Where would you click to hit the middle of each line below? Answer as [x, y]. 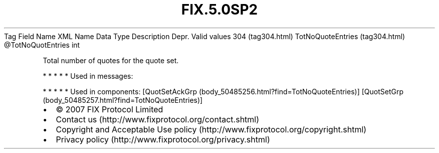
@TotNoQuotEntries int [42, 45]
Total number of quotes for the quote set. [111, 60]
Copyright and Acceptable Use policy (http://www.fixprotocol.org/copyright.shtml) [211, 129]
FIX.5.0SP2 [220, 10]
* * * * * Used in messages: [88, 76]
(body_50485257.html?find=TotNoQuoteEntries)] [123, 100]
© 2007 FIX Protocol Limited [109, 109]
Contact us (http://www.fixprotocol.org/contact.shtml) [158, 119]
